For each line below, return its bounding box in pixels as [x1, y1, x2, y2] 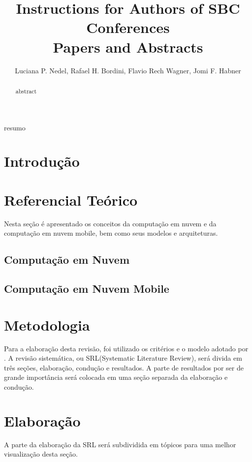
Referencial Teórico [4, 189, 138, 210]
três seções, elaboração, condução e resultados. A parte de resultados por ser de [4, 362, 244, 372]
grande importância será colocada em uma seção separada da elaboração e [4, 372, 228, 382]
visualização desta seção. [4, 449, 78, 459]
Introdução [4, 151, 80, 171]
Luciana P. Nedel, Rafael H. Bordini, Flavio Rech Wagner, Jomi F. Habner [15, 65, 241, 75]
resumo [4, 122, 26, 132]
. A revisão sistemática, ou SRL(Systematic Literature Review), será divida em [4, 353, 242, 363]
